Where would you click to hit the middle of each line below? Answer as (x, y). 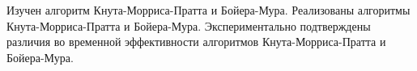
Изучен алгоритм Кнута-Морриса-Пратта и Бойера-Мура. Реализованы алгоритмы (208, 10)
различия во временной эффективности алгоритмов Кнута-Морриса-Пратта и (196, 42)
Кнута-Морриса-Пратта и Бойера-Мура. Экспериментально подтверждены (189, 25)
